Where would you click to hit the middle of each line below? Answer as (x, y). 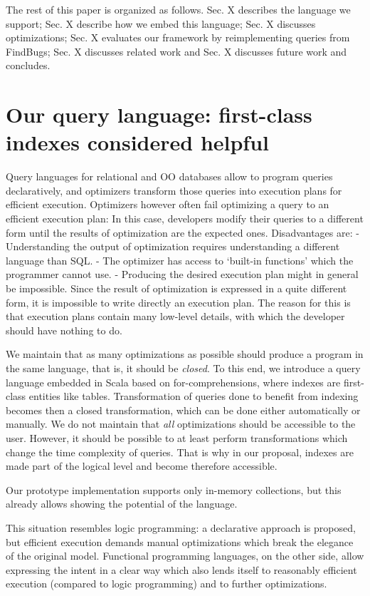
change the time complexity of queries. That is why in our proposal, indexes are (180, 452)
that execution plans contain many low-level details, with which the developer (175, 316)
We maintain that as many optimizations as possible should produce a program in (185, 354)
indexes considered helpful (138, 142)
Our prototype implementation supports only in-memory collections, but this (174, 489)
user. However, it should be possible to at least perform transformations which (177, 437)
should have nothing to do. (64, 330)
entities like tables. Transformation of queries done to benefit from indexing (194, 396)
